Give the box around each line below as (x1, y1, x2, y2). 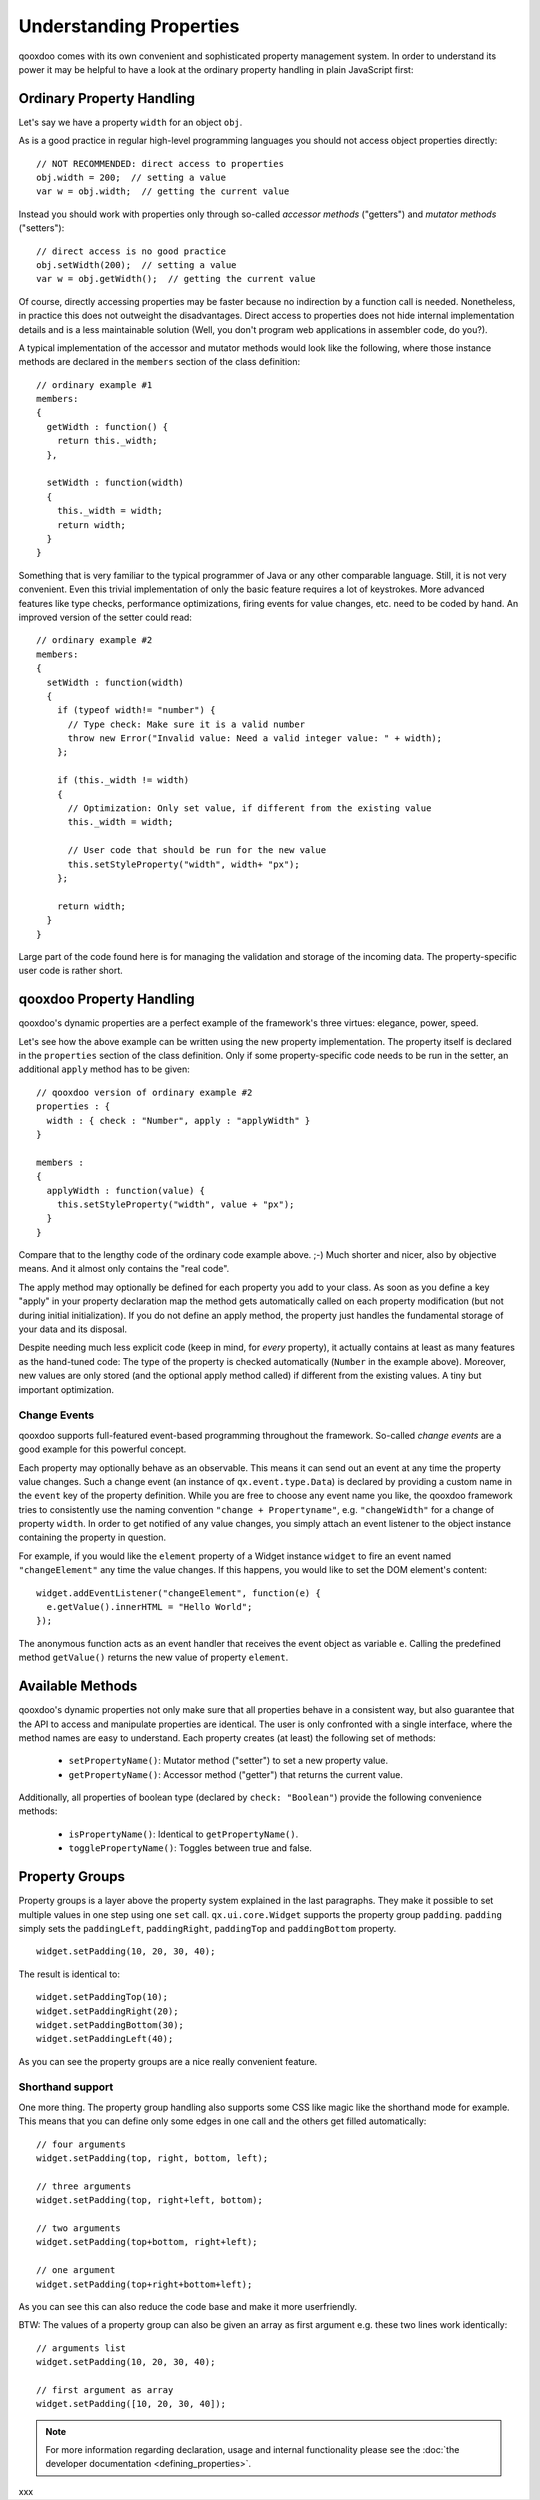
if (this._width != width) (56, 775, 190, 786)
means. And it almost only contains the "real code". (18, 1263, 230, 1275)
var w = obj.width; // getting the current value (36, 186, 290, 197)
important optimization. (18, 1383, 115, 1395)
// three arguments (36, 2180, 132, 2192)
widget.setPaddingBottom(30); (36, 2019, 185, 2030)
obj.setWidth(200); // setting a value (36, 259, 237, 270)
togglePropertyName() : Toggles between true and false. (68, 1842, 312, 1854)
